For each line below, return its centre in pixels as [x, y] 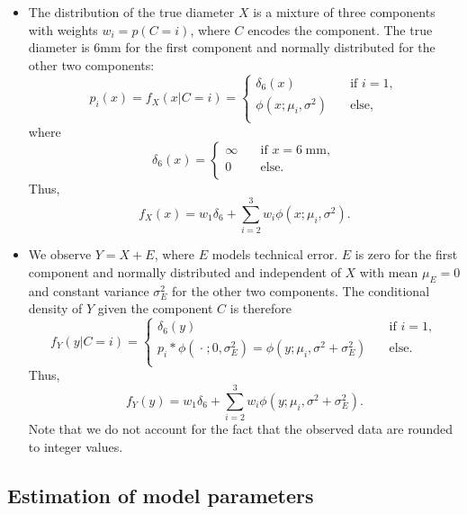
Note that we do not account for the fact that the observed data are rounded [240, 429]
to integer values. [76, 446]
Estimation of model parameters [161, 495]
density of [55, 308]
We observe [60, 254]
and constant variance [89, 290]
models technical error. [275, 254]
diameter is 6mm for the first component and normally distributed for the [232, 47]
